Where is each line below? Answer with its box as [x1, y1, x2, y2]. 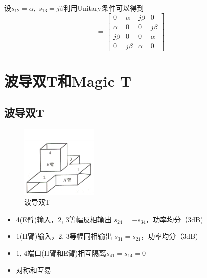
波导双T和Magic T [4, 70, 132, 91]
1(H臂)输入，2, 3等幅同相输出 [16, 231, 112, 241]
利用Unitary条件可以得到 [63, 3, 144, 13]
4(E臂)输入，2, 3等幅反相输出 [16, 214, 112, 224]
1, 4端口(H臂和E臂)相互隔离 [16, 247, 107, 258]
